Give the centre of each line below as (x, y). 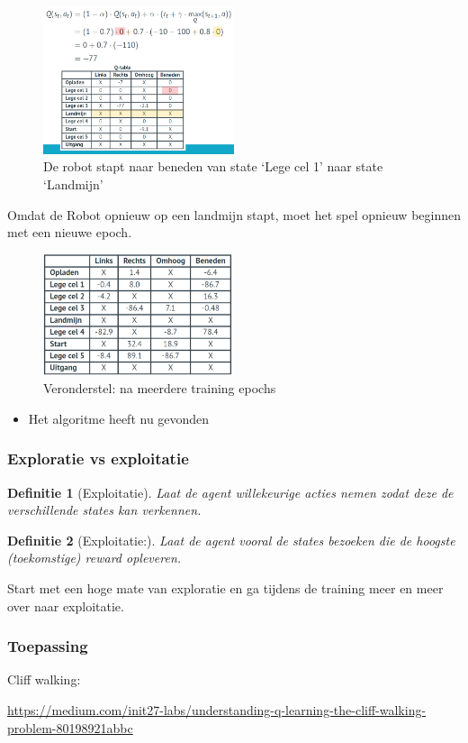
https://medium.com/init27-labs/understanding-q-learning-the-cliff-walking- (217, 710)
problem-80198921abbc (70, 727)
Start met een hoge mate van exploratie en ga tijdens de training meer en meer (225, 588)
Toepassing (48, 646)
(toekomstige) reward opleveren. (94, 558)
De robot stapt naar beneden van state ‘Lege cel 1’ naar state (213, 166)
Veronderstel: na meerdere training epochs (160, 388)
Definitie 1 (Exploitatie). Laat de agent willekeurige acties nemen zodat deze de (230, 492)
